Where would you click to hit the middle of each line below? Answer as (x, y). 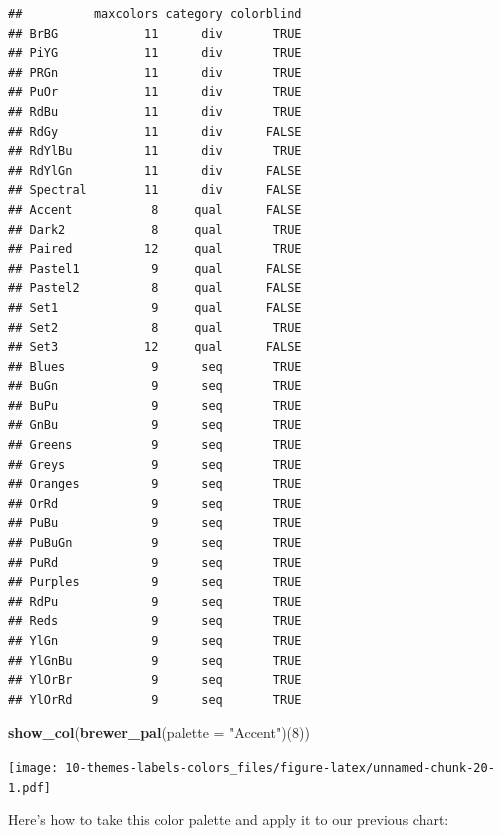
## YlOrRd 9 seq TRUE (155, 699)
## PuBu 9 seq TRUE (155, 523)
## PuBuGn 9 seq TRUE (155, 543)
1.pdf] (29, 787)
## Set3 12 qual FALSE (155, 347)
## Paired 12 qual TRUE (155, 249)
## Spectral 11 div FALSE (155, 190)
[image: (33, 767)
